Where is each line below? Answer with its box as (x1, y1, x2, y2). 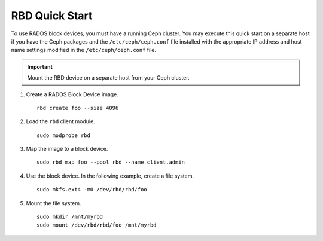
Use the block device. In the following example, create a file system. (26, 172, 194, 179)
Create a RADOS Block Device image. (26, 90, 119, 98)
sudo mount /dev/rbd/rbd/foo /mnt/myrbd (36, 222, 157, 228)
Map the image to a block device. (26, 145, 108, 152)
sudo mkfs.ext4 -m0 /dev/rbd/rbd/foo (36, 186, 148, 193)
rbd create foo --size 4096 (36, 105, 119, 111)
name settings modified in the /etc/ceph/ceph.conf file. (11, 47, 157, 54)
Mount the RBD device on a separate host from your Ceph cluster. (27, 74, 190, 81)
